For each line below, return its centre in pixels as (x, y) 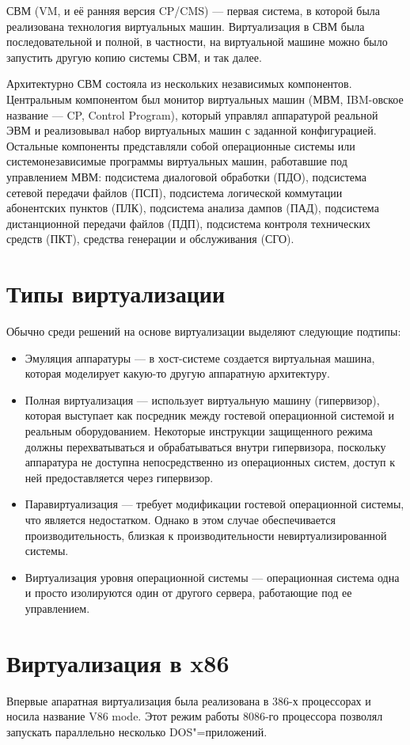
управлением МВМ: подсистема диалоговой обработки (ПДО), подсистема (186, 176)
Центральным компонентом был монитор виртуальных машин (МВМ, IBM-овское (205, 99)
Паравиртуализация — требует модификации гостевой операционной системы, (214, 504)
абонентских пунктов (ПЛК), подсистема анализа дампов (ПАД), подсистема (193, 208)
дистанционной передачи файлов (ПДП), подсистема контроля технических (189, 223)
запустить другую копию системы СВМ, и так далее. (134, 57)
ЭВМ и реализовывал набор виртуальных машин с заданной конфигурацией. (192, 130)
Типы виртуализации (116, 293)
